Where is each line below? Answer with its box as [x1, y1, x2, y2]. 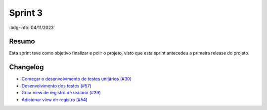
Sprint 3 [9, 7, 43, 18]
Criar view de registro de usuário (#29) [21, 90, 101, 96]
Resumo [9, 37, 35, 46]
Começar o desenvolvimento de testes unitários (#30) [21, 76, 132, 82]
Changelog [9, 63, 44, 71]
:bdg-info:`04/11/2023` [9, 25, 55, 30]
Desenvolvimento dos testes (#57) [21, 82, 91, 88]
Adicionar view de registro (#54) [21, 96, 88, 103]
